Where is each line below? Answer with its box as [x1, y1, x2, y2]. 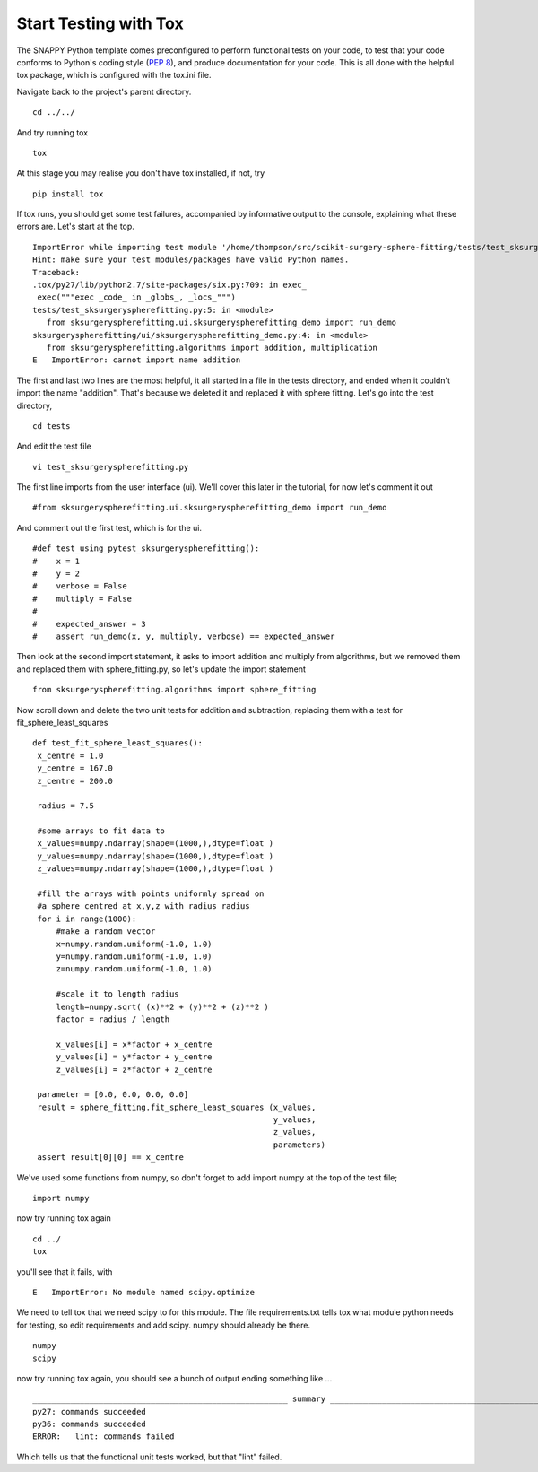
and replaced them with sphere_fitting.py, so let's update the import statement [16, 664, 307, 675]
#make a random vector [56, 927, 156, 936]
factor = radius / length [56, 1014, 170, 1024]
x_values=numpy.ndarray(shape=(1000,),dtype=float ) [37, 839, 273, 849]
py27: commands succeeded [32, 1407, 147, 1416]
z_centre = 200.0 [37, 776, 114, 786]
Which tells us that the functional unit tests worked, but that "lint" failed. [16, 1451, 282, 1462]
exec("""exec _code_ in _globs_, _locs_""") [37, 292, 237, 302]
